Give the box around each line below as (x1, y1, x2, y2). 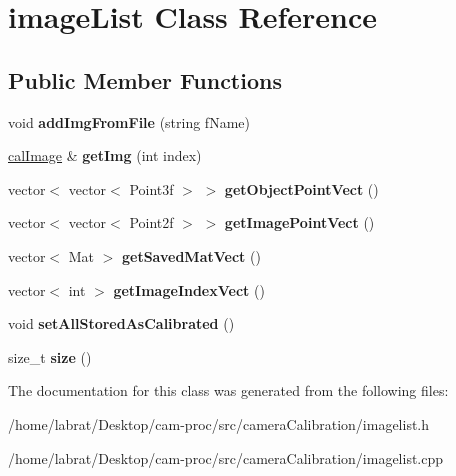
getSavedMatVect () (121, 245, 261, 266)
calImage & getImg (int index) (8, 145, 202, 166)
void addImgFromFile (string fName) (8, 111, 250, 132)
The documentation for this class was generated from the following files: (8, 380, 449, 401)
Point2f (129, 212, 174, 233)
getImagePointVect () (224, 212, 375, 233)
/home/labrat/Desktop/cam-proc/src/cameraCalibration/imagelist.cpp (8, 447, 444, 468)
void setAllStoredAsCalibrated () (8, 313, 235, 334)
